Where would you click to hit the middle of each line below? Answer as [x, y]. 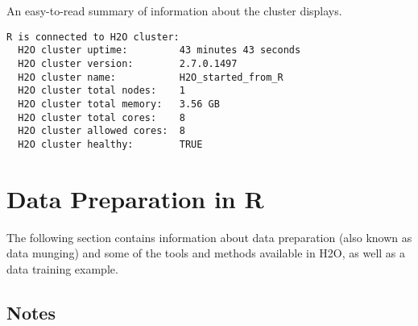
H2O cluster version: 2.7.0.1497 [128, 63]
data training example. [62, 268]
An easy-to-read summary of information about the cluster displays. [174, 10]
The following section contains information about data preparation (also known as [209, 237]
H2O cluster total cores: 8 [101, 117]
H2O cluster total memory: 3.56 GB [119, 104]
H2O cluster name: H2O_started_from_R [151, 77]
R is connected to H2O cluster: [93, 37]
